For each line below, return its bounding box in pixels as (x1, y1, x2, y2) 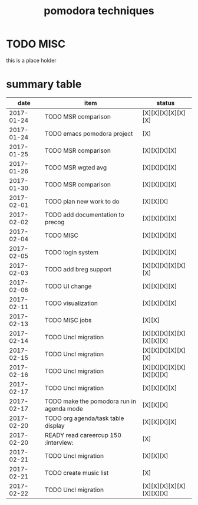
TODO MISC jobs (44, 316, 92, 324)
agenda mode (44, 404, 84, 412)
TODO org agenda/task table (44, 414, 124, 422)
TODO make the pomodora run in (44, 397, 137, 405)
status (156, 99, 175, 107)
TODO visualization (44, 299, 98, 307)
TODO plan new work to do (44, 197, 120, 205)
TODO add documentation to (44, 211, 125, 219)
